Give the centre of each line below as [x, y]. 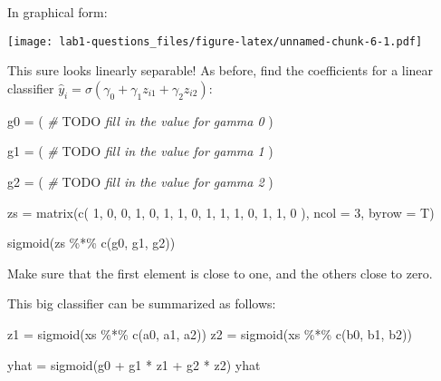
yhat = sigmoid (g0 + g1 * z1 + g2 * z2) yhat [134, 364]
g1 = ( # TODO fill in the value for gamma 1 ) [140, 151]
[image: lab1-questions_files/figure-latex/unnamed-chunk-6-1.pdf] [215, 41]
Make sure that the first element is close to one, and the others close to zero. [220, 273]
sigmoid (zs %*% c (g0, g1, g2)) [91, 243]
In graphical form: [58, 12]
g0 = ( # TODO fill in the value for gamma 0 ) [140, 120]
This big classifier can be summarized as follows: [142, 303]
